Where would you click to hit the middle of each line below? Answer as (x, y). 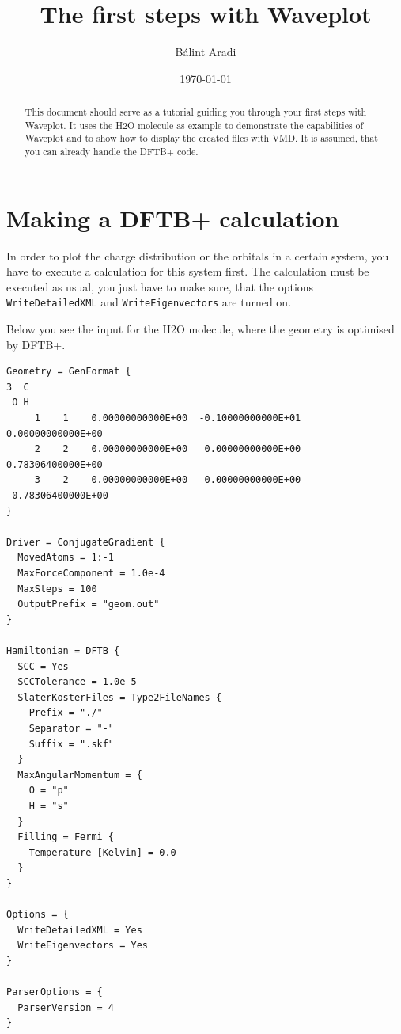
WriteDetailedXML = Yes (80, 930)
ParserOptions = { (55, 992)
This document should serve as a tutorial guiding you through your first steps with (196, 112)
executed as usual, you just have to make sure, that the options (160, 286)
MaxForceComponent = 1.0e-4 (91, 574)
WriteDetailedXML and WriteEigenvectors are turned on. (149, 302)
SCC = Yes (43, 666)
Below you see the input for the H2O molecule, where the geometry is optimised (200, 329)
